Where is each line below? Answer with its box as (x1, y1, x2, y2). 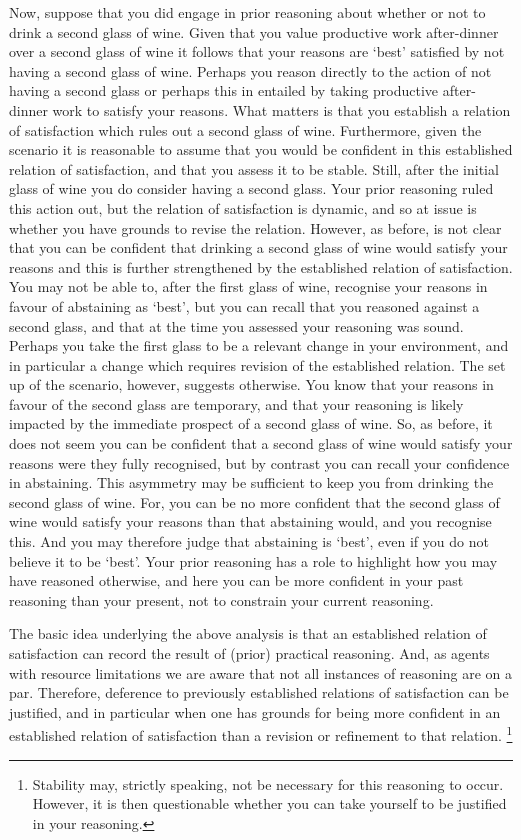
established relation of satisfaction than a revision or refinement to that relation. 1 (9, 722, 513, 746)
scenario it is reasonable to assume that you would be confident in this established (9, 139, 513, 160)
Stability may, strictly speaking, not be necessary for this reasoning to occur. (32, 773, 504, 794)
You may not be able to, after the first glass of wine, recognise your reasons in (9, 276, 488, 297)
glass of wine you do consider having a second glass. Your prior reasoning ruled (9, 178, 494, 199)
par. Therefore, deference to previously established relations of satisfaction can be (9, 682, 509, 703)
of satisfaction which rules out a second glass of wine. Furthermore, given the (9, 119, 482, 140)
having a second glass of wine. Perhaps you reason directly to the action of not (9, 60, 492, 81)
